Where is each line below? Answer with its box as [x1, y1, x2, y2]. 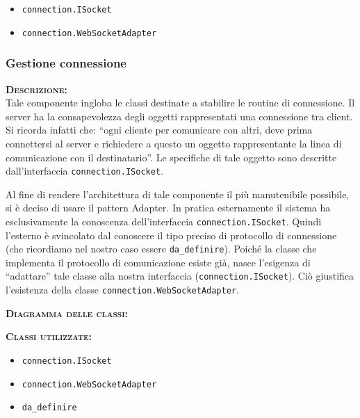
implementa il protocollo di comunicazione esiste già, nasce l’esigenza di [6, 255, 311, 269]
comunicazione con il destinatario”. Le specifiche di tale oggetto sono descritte [6, 150, 337, 164]
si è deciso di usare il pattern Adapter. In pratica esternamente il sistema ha [6, 200, 331, 215]
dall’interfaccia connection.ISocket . [6, 163, 163, 178]
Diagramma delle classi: [6, 305, 128, 320]
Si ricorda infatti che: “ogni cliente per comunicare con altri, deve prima [6, 122, 313, 137]
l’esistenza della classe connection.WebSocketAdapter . [6, 282, 239, 297]
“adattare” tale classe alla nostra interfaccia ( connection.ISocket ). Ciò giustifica [6, 268, 354, 283]
